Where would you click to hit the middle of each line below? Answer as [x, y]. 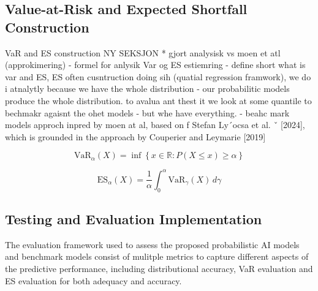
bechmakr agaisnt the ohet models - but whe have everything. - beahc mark [147, 112]
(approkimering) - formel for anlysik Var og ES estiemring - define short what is [155, 65]
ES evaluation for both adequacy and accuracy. [93, 280]
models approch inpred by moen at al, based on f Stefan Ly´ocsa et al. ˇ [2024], [155, 125]
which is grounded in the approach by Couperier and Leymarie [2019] [135, 136]
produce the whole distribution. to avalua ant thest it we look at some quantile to [158, 100]
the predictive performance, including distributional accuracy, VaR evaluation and [159, 269]
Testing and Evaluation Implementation [134, 219]
